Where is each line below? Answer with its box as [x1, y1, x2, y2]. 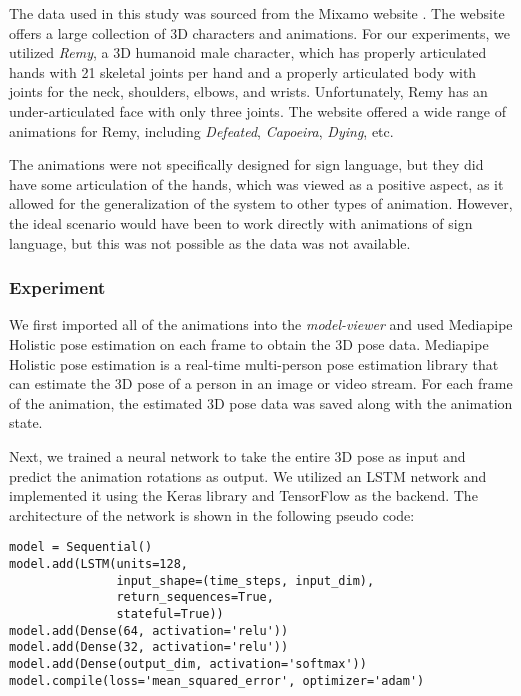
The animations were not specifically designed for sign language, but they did [9, 154, 484, 175]
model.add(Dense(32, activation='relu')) [9, 640, 289, 655]
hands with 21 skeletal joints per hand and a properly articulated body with [9, 61, 477, 82]
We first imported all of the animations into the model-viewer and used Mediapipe [9, 314, 513, 335]
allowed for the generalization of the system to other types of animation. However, [9, 193, 513, 214]
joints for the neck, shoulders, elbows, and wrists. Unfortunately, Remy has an [9, 81, 488, 102]
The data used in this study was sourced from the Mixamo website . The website [9, 3, 505, 23]
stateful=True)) [116, 606, 224, 621]
